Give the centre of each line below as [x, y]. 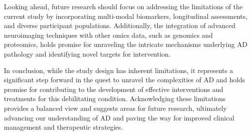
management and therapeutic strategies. [64, 127]
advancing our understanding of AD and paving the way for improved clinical [119, 117]
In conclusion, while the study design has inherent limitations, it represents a [118, 70]
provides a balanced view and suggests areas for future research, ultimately [116, 108]
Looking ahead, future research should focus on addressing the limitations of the [124, 6]
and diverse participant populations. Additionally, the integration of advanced [120, 25]
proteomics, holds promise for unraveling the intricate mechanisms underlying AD [126, 44]
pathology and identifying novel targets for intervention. [87, 53]
